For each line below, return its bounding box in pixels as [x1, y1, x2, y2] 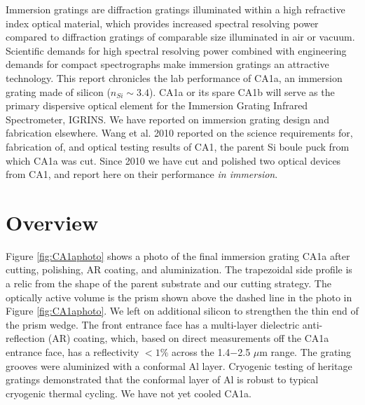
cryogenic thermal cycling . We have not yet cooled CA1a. [6, 385, 252, 400]
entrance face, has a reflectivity [6, 345, 139, 359]
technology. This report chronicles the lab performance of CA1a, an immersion [6, 70, 343, 85]
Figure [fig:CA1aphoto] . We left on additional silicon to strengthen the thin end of [6, 303, 359, 318]
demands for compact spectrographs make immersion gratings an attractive [6, 57, 329, 71]
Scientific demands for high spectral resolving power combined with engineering [6, 43, 347, 57]
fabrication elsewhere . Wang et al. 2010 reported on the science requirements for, [6, 125, 353, 140]
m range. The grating [259, 345, 352, 359]
